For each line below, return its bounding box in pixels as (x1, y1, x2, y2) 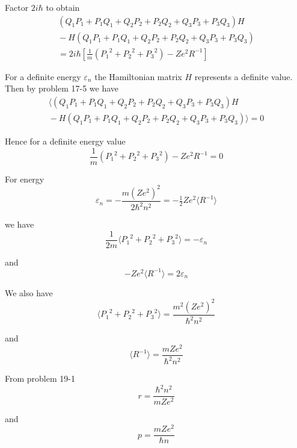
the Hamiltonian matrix (94, 70, 182, 82)
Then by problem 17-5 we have (5, 82, 119, 95)
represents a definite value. (194, 70, 293, 82)
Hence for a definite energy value (5, 134, 126, 147)
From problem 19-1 (5, 372, 75, 385)
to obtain (46, 1, 80, 13)
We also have (5, 286, 53, 299)
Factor (5, 1, 29, 13)
